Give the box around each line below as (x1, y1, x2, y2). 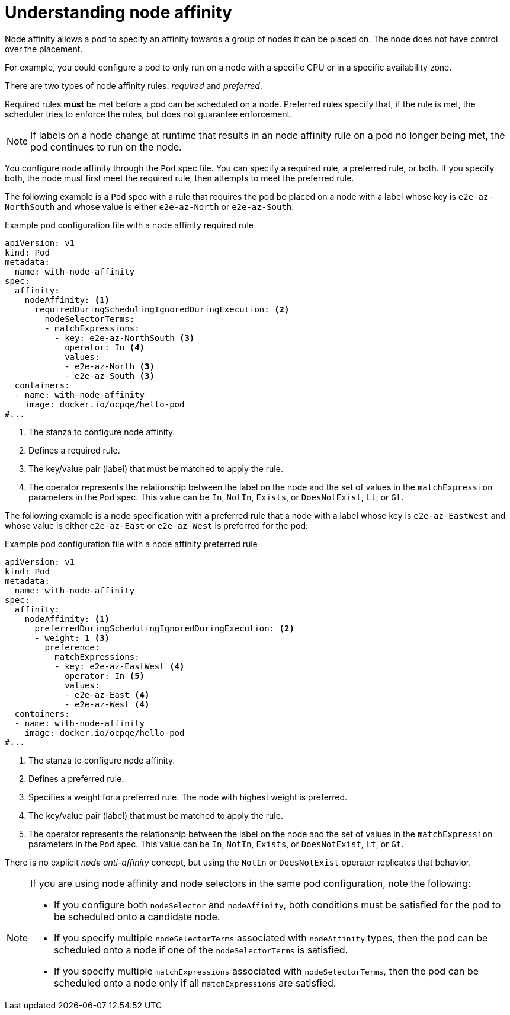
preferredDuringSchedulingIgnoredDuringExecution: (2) (34, 623, 294, 633)
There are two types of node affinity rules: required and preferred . (5, 80, 262, 91)
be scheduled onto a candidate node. (54, 910, 220, 923)
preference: (44, 642, 100, 652)
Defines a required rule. (28, 445, 120, 455)
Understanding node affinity (5, 2, 232, 23)
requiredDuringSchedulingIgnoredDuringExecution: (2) (34, 304, 290, 314)
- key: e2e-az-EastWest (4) (54, 661, 185, 671)
